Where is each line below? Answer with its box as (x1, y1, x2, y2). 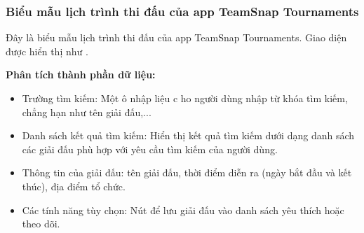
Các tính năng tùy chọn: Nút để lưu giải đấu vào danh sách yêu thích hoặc (22, 202, 344, 217)
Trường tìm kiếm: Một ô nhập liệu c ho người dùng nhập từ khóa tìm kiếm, (22, 91, 348, 105)
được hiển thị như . (6, 43, 88, 58)
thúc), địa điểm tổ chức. (22, 178, 126, 193)
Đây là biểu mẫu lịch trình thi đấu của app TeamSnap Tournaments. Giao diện (6, 30, 347, 45)
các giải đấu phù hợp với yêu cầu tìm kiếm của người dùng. (22, 141, 278, 156)
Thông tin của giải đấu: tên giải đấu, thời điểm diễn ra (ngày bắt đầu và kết (22, 165, 352, 180)
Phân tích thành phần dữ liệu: (6, 67, 156, 82)
